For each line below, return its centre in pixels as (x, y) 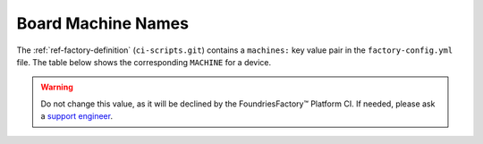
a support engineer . (77, 116)
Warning (57, 87)
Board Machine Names (103, 23)
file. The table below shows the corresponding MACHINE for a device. (144, 62)
